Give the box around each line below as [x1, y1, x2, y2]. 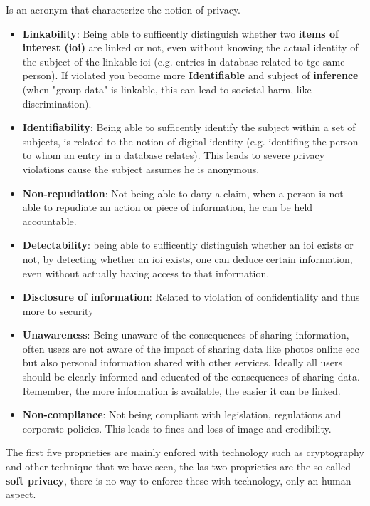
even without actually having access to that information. [22, 265, 270, 280]
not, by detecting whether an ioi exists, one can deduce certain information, [22, 251, 353, 266]
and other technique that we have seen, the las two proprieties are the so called [6, 459, 351, 474]
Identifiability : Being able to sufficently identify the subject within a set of [22, 120, 356, 135]
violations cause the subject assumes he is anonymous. [22, 161, 260, 176]
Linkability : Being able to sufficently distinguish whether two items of [22, 26, 339, 41]
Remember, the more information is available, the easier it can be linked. [22, 383, 341, 398]
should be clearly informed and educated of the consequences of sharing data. [22, 369, 360, 384]
